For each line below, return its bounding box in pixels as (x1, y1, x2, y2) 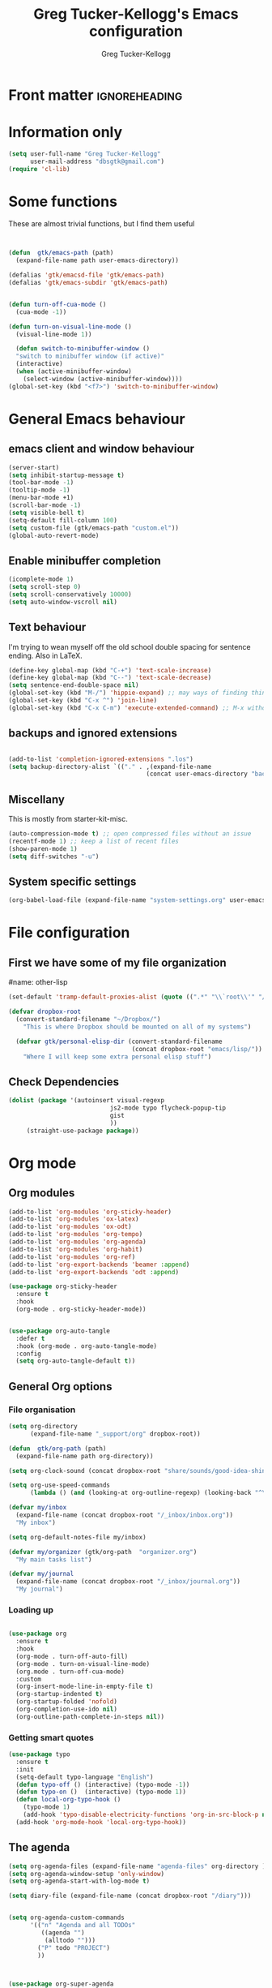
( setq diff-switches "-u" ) (8, 852, 100, 861)
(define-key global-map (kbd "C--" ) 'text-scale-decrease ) (8, 674, 212, 682)
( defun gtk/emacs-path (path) (8, 249, 114, 257)
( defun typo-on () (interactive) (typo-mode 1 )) (15, 1788, 186, 1797)
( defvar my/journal (8, 1570, 74, 1578)
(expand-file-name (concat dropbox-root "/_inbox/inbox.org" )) (15, 1511, 233, 1519)
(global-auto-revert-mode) (8, 531, 100, 539)
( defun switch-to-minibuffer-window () (15, 345, 151, 353)
